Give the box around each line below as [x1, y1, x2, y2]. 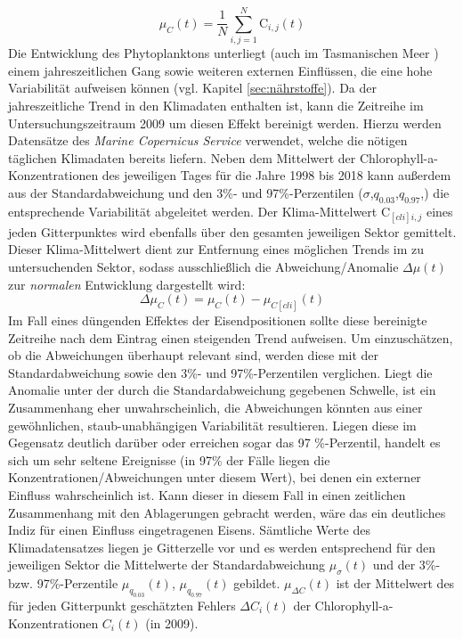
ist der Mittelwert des [336, 574, 455, 593]
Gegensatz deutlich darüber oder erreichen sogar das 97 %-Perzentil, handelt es [8, 433, 441, 452]
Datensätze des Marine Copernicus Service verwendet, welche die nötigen [8, 131, 408, 150]
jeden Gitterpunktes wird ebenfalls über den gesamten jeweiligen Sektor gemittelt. [8, 222, 457, 241]
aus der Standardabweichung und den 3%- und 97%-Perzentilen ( [8, 183, 363, 201]
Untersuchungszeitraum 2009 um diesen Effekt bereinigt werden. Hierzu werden [8, 113, 442, 132]
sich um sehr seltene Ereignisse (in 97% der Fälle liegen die [8, 450, 330, 469]
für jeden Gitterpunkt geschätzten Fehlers [8, 595, 236, 614]
